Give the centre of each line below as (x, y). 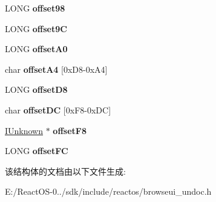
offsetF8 (70, 130)
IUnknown (24, 130)
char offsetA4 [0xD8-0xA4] (56, 69)
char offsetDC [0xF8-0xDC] (58, 109)
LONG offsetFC (37, 151)
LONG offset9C (36, 28)
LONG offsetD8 (36, 89)
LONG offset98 (35, 8)
